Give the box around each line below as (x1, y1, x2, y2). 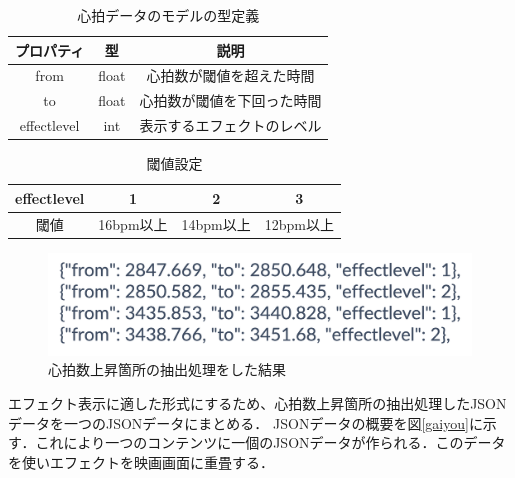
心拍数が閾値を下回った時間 (139, 90, 322, 111)
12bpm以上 (264, 213, 335, 234)
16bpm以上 (98, 213, 168, 234)
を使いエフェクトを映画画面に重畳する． (8, 451, 274, 472)
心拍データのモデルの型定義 (77, 5, 260, 25)
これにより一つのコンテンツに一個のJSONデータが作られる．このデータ (35, 432, 506, 453)
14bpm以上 (181, 213, 251, 234)
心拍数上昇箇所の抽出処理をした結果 (48, 359, 286, 380)
